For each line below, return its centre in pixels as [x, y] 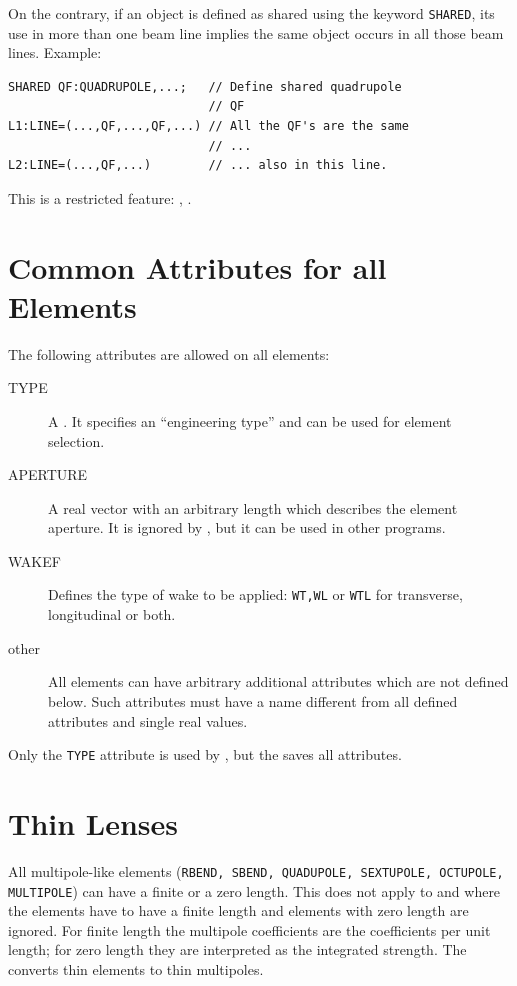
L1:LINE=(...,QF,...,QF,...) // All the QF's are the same [208, 126]
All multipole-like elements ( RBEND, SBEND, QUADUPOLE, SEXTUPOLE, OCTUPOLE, [256, 870]
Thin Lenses [93, 822]
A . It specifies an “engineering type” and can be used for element [250, 420]
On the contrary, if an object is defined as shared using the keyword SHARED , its [251, 13]
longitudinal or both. [112, 614]
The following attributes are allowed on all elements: [169, 353]
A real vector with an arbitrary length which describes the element [253, 507]
